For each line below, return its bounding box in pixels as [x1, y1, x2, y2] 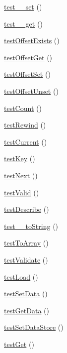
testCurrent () [4, 136, 47, 147]
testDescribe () [4, 204, 49, 214]
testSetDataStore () [4, 322, 64, 332]
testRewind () [4, 120, 46, 130]
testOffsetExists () [4, 35, 60, 46]
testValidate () [4, 254, 48, 265]
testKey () [4, 153, 35, 164]
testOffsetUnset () [4, 85, 59, 96]
